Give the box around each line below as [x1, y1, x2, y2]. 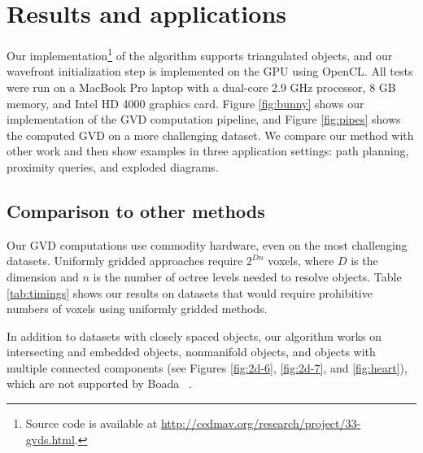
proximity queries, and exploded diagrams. [7, 158, 219, 175]
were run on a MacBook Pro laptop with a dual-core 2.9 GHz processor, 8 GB [7, 78, 396, 95]
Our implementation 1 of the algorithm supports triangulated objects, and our [7, 45, 393, 63]
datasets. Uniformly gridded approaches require [7, 252, 243, 269]
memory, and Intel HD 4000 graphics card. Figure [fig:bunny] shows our [7, 94, 364, 111]
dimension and [7, 268, 79, 285]
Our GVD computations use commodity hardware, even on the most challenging [7, 236, 408, 253]
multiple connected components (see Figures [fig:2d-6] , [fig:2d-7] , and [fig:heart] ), [7, 359, 408, 376]
